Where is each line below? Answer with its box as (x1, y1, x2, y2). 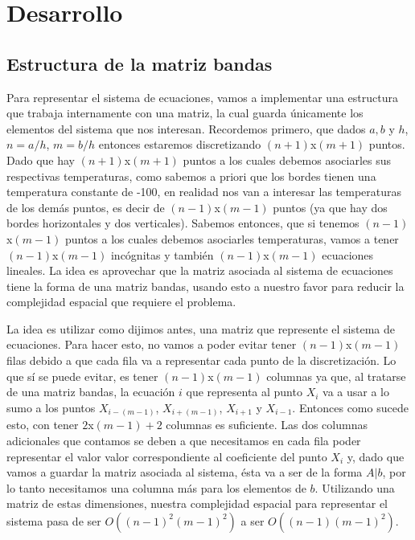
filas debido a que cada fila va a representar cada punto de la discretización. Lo (6, 352, 397, 369)
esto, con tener (6, 416, 79, 433)
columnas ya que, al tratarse (266, 367, 406, 384)
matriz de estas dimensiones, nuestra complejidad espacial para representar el (6, 495, 388, 512)
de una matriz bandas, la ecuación (6, 383, 175, 400)
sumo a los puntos (6, 399, 96, 415)
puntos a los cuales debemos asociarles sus (183, 151, 392, 168)
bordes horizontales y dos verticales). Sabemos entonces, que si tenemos (6, 215, 360, 231)
